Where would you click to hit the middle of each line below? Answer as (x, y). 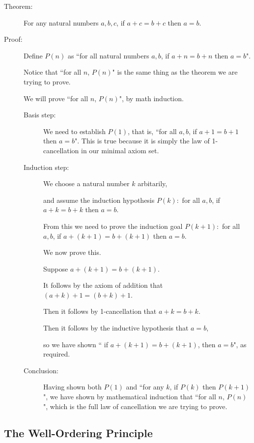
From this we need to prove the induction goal (113, 226)
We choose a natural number (86, 183)
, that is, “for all (152, 131)
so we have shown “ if (76, 344)
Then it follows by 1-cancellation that (100, 311)
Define (33, 55)
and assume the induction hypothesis (99, 200)
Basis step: (40, 115)
